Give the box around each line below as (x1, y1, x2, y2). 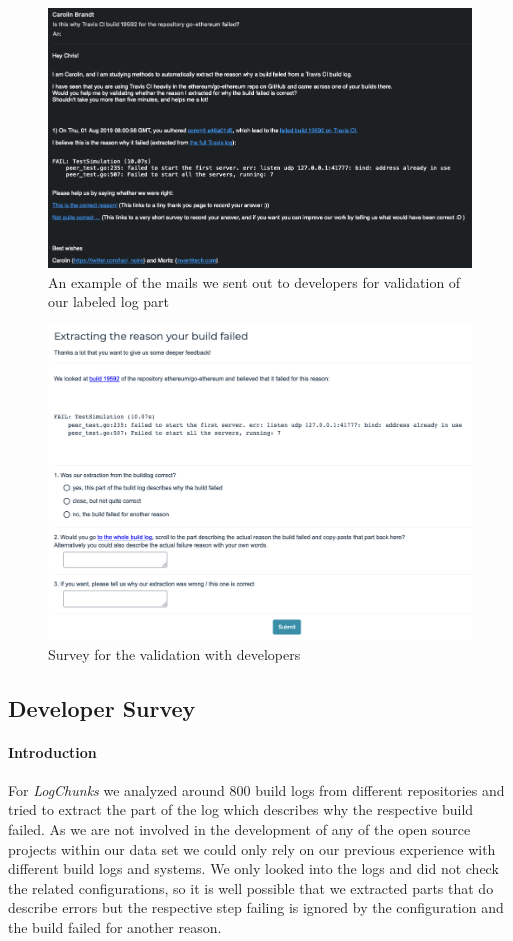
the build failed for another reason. (8, 917, 222, 938)
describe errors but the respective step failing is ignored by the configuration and (8, 897, 504, 918)
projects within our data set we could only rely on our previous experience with (8, 838, 496, 859)
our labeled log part (48, 291, 170, 312)
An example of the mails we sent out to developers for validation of (48, 271, 461, 292)
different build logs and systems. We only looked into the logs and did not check (8, 858, 499, 879)
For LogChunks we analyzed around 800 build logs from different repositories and (8, 779, 505, 800)
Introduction (8, 741, 97, 762)
